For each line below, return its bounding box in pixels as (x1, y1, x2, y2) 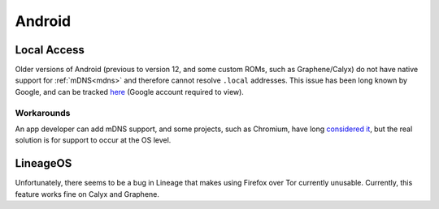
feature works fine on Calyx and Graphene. (15, 189, 160, 198)
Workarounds (15, 107, 71, 118)
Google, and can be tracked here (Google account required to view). (15, 87, 244, 96)
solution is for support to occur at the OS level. (15, 135, 172, 145)
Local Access (15, 43, 85, 57)
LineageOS (15, 156, 72, 170)
